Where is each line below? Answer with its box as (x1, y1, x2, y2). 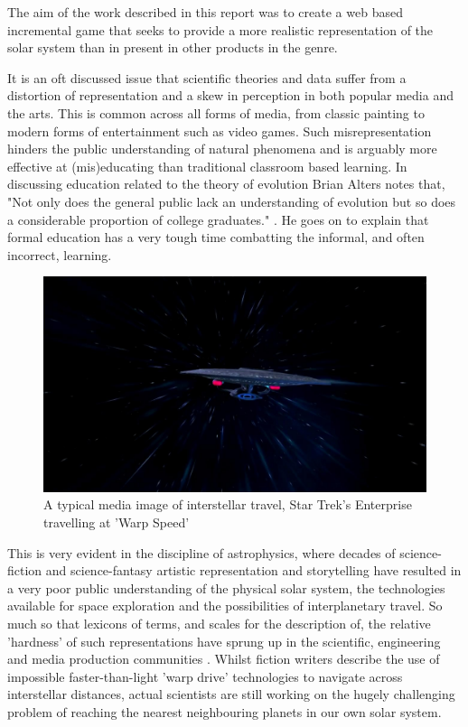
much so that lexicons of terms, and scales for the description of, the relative (7, 613, 431, 632)
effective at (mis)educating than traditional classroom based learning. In (7, 156, 407, 175)
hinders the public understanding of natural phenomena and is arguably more (7, 139, 437, 158)
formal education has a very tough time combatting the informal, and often (7, 228, 425, 247)
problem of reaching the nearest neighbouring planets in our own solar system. (7, 702, 442, 721)
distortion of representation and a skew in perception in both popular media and (7, 86, 454, 105)
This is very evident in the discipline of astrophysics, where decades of (7, 543, 396, 562)
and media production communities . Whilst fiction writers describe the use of (7, 649, 440, 668)
